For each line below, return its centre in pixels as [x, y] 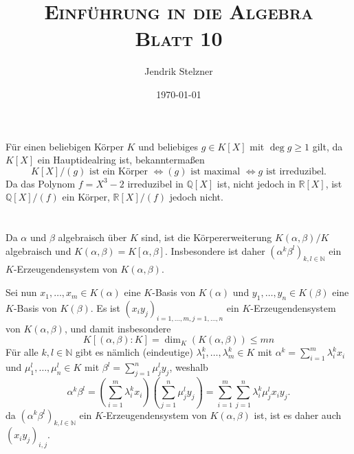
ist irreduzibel [295, 171]
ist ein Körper [119, 171]
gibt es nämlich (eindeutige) [134, 352]
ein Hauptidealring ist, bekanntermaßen [121, 160]
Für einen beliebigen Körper [65, 146]
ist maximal [215, 171]
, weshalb [189, 367]
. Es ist [105, 307]
